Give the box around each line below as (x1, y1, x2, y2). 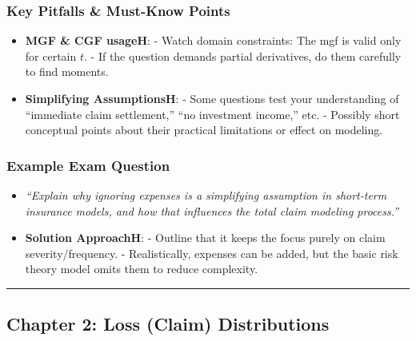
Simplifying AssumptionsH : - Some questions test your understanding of (25, 90, 399, 106)
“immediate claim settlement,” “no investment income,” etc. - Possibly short (25, 105, 400, 122)
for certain (25, 47, 77, 64)
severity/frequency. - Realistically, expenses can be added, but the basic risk (25, 244, 398, 261)
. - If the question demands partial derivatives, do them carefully (84, 47, 402, 64)
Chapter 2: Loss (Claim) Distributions (6, 311, 330, 336)
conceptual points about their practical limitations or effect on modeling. (25, 121, 383, 138)
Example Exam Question (6, 155, 170, 175)
